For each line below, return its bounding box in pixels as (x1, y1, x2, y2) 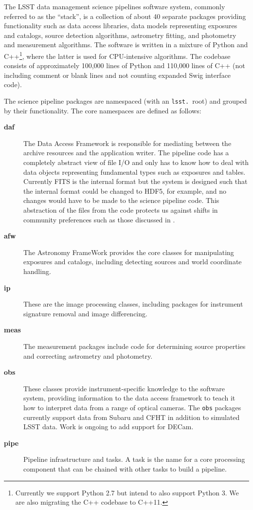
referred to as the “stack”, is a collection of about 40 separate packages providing (4, 11, 246, 21)
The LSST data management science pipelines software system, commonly (4, 1, 225, 11)
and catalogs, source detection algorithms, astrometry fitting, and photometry (4, 30, 236, 40)
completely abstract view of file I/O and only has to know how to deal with (23, 157, 249, 167)
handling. (23, 266, 51, 276)
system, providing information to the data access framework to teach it (23, 393, 235, 403)
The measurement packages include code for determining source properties (23, 341, 246, 351)
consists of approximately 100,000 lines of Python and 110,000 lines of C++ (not (4, 60, 245, 71)
